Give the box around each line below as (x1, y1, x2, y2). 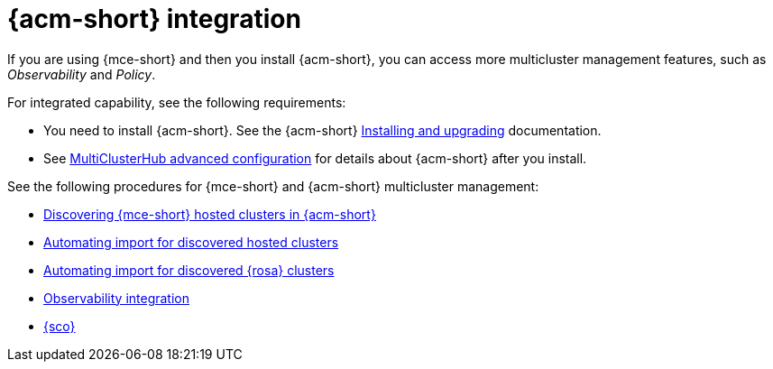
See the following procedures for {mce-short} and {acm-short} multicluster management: (7, 178, 539, 194)
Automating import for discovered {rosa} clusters (43, 262, 335, 278)
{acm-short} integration (7, 4, 301, 34)
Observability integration (43, 290, 190, 306)
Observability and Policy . (7, 66, 156, 82)
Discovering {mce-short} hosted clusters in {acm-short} (43, 206, 376, 222)
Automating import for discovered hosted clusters (43, 234, 339, 250)
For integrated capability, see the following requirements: (7, 94, 346, 110)
